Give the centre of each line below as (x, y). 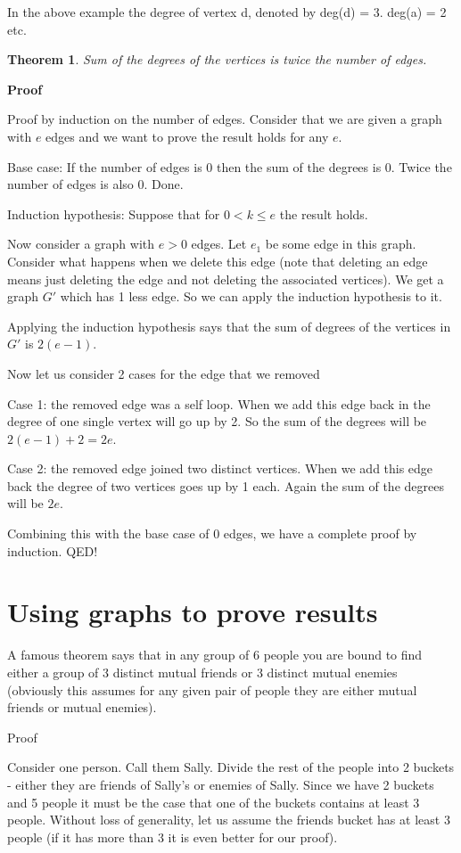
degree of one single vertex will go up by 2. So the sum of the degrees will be (217, 421)
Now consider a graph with (81, 244)
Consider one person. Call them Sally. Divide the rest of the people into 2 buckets (231, 767)
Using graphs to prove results (193, 612)
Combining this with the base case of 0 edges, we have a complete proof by (212, 533)
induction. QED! (53, 550)
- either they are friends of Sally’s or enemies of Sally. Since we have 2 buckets (221, 784)
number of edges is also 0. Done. (95, 184)
